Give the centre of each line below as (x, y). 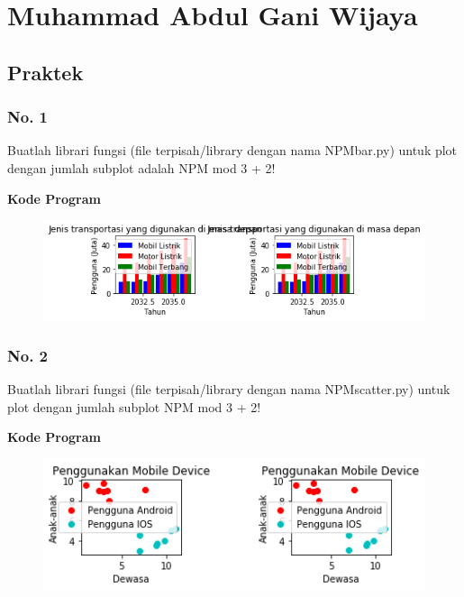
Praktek (45, 72)
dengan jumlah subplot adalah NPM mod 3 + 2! (141, 167)
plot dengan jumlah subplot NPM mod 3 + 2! (134, 406)
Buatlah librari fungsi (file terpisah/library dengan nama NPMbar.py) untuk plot (232, 150)
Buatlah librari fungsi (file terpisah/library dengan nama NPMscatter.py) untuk (229, 389)
